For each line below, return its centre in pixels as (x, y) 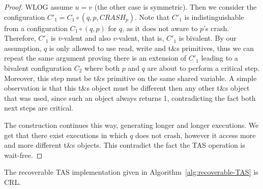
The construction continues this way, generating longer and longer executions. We (131, 125)
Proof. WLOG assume (38, 7)
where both (102, 67)
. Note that (152, 17)
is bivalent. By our (208, 38)
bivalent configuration (38, 67)
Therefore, (20, 38)
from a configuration (36, 28)
